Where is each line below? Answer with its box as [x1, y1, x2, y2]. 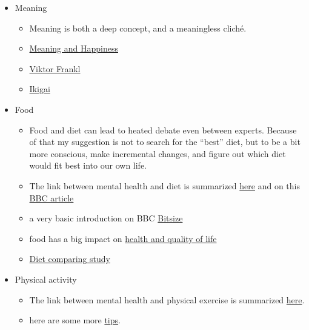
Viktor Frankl [29, 62, 81, 75]
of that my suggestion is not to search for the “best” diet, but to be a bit [29, 135, 301, 148]
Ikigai [29, 82, 50, 95]
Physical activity [15, 272, 77, 285]
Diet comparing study [29, 252, 110, 265]
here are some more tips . [29, 314, 121, 326]
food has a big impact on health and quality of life [29, 232, 217, 244]
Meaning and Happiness [29, 42, 118, 55]
